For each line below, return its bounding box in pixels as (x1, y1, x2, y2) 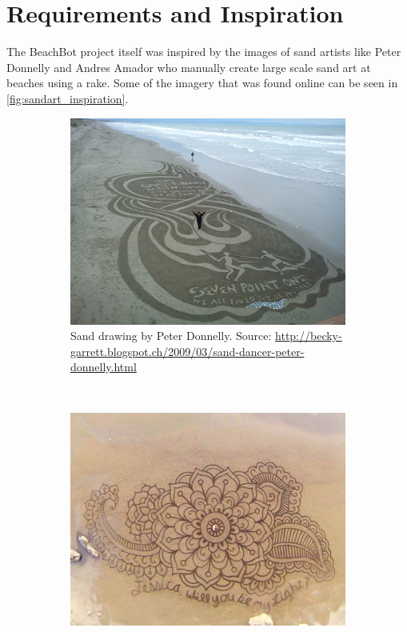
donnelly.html (70, 358, 137, 375)
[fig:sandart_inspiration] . (6, 90, 129, 106)
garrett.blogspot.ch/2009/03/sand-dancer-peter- (70, 342, 305, 359)
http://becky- (275, 327, 342, 344)
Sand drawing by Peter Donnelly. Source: (70, 327, 272, 344)
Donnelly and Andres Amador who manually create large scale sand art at (6, 58, 371, 75)
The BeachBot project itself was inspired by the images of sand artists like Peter (6, 43, 401, 60)
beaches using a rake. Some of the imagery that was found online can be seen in (6, 74, 398, 91)
